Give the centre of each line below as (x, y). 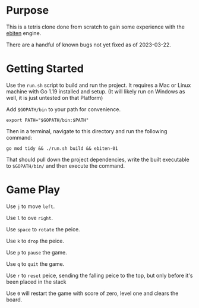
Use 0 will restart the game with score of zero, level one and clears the (92, 293)
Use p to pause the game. (37, 252)
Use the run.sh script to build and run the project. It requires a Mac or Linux (99, 85)
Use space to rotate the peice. (43, 229)
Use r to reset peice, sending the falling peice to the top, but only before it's (99, 275)
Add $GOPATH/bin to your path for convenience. (63, 109)
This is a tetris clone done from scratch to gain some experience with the (96, 27)
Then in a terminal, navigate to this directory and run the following (87, 131)
